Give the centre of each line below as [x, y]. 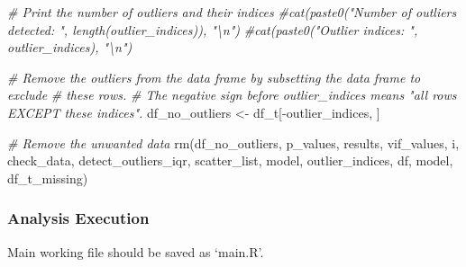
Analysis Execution [78, 218]
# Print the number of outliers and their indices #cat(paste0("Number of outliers [232, 12]
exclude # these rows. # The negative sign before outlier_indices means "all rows [232, 95]
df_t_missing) [48, 178]
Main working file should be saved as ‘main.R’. [136, 251]
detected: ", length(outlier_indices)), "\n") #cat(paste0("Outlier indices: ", [213, 29]
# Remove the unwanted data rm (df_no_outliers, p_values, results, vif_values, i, [233, 142]
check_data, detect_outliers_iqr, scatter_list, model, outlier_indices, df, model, [230, 160]
